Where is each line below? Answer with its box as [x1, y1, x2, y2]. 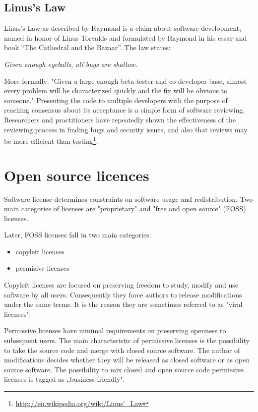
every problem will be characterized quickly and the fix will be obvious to [4, 85, 228, 96]
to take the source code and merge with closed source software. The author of [4, 345, 240, 355]
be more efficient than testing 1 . [4, 134, 98, 146]
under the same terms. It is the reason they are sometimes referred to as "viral [4, 299, 243, 309]
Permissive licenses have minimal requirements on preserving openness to [4, 325, 226, 336]
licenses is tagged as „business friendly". [4, 374, 125, 384]
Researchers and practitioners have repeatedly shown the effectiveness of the [4, 114, 236, 124]
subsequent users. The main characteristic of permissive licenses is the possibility [4, 335, 250, 346]
